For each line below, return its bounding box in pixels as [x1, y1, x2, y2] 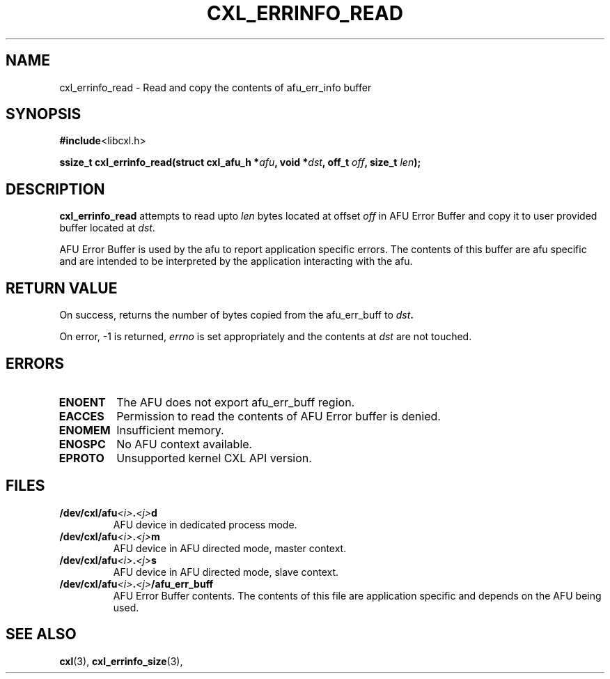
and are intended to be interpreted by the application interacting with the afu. [59, 255, 413, 268]
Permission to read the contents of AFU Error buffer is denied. [116, 409, 441, 423]
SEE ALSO [6, 625, 77, 643]
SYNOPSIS [6, 105, 81, 123]
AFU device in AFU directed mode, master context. [113, 542, 347, 554]
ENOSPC [58, 436, 106, 451]
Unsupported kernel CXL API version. [116, 450, 312, 465]
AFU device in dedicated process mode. [113, 518, 297, 531]
